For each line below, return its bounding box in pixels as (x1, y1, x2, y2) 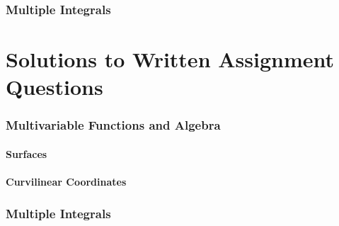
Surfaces (6, 146, 47, 161)
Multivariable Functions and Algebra (6, 116, 221, 134)
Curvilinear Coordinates (6, 174, 127, 189)
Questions (6, 72, 103, 101)
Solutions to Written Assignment (6, 45, 335, 74)
